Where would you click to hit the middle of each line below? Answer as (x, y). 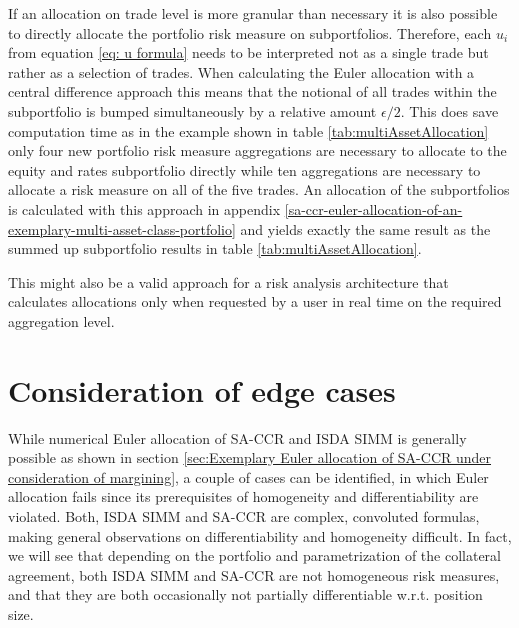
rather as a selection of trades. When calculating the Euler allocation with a (241, 71)
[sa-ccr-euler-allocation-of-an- (373, 208)
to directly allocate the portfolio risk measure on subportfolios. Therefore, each (250, 32)
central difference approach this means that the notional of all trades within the (252, 91)
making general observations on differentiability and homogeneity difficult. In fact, (260, 535)
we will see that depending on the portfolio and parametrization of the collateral (254, 555)
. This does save (449, 110)
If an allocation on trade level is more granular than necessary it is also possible (253, 13)
